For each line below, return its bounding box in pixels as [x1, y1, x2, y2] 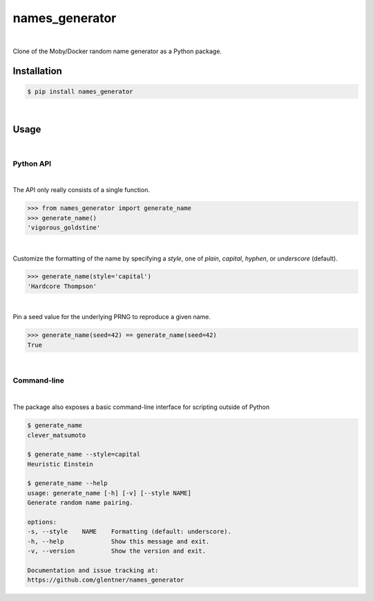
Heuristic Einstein [27, 460, 93, 468]
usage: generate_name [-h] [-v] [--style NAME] [27, 489, 191, 497]
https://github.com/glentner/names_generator [27, 576, 184, 584]
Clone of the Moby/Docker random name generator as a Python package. [12, 47, 222, 55]
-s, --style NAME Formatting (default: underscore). [27, 528, 231, 535]
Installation [12, 65, 62, 77]
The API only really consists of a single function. [12, 186, 150, 194]
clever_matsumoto [27, 431, 86, 439]
